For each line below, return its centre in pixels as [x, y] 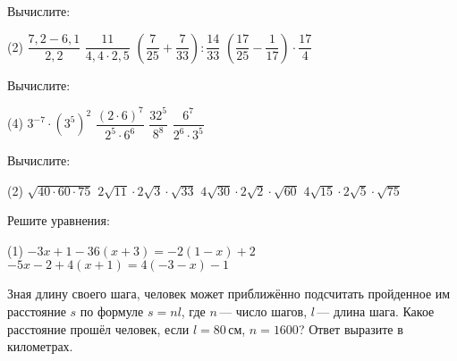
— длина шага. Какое [376, 311]
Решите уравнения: [59, 220]
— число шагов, [263, 311]
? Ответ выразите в [351, 328]
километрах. [40, 346]
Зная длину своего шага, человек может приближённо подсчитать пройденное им [229, 294]
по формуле [112, 311]
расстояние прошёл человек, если [98, 328]
